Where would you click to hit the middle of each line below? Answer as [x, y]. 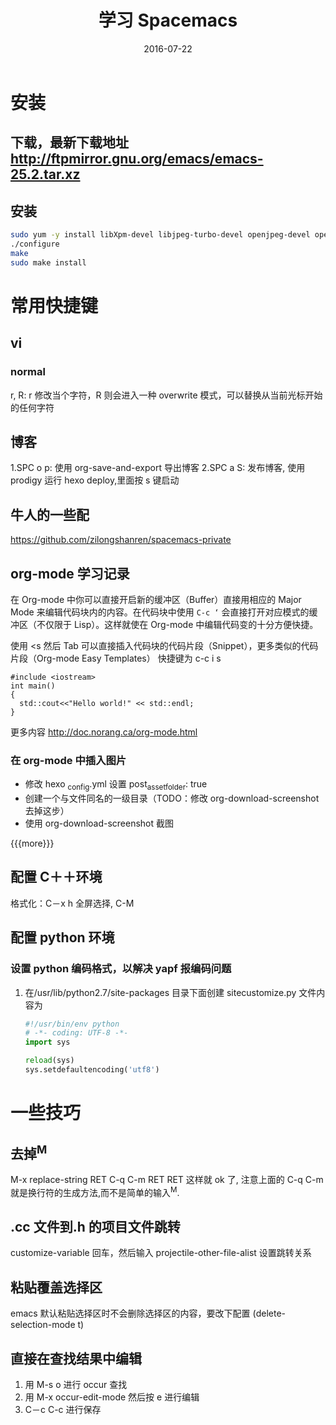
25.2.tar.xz [45, 174]
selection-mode [43, 1325]
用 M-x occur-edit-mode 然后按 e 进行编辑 [112, 1397]
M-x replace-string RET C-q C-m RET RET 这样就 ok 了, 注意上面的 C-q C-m [167, 1179]
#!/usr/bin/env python [72, 1024]
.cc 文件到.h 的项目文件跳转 [95, 1226]
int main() [33, 686]
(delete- [269, 1313]
